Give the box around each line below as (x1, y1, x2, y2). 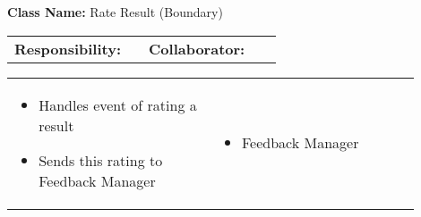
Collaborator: (149, 38, 245, 59)
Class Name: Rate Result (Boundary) (7, 3, 223, 21)
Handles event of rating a (39, 94, 197, 115)
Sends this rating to (39, 149, 163, 171)
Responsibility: (14, 38, 122, 59)
